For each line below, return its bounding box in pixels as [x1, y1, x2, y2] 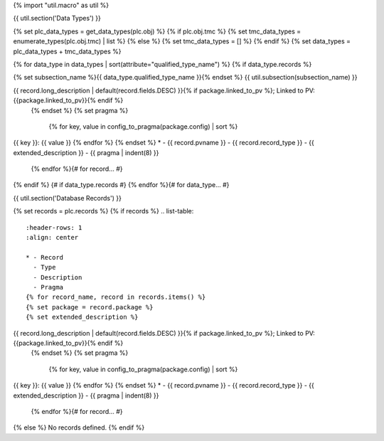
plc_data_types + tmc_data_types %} [13, 47, 122, 55]
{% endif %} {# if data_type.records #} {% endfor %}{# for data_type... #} [13, 181, 230, 189]
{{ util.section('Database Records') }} [13, 193, 122, 202]
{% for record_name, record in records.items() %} [26, 293, 206, 302]
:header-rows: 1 [26, 223, 82, 231]
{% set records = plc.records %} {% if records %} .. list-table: [13, 207, 194, 216]
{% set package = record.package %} [26, 303, 154, 311]
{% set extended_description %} [26, 313, 139, 322]
